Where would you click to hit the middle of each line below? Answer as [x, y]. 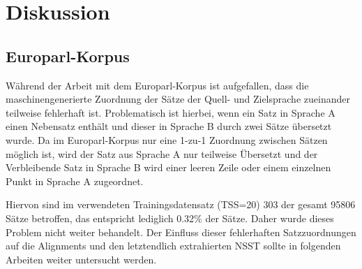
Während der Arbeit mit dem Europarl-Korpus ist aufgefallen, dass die [157, 85]
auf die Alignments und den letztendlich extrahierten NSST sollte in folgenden [173, 246]
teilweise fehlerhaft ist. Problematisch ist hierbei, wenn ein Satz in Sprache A [171, 112]
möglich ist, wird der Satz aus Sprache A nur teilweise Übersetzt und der [162, 153]
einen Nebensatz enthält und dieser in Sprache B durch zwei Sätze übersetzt [169, 126]
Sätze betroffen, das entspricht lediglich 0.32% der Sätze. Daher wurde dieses [170, 218]
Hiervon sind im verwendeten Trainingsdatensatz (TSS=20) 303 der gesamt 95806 [181, 204]
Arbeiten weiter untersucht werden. [81, 259]
